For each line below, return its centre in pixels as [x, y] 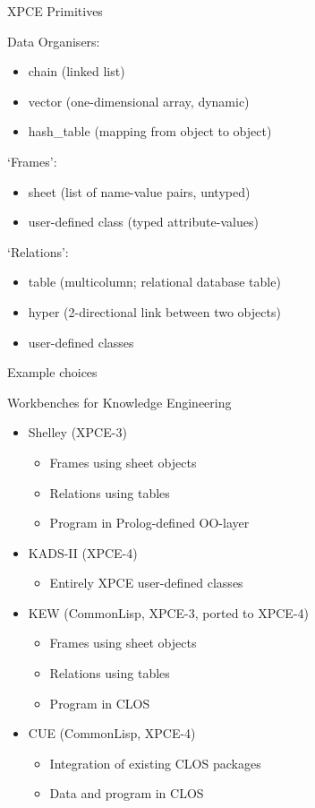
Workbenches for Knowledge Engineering [119, 402]
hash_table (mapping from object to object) [150, 131]
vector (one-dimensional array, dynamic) [139, 101]
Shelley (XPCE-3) [77, 432]
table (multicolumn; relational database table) [154, 282]
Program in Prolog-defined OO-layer [149, 523]
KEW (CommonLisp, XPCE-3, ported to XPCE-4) [168, 612]
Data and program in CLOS [127, 793]
